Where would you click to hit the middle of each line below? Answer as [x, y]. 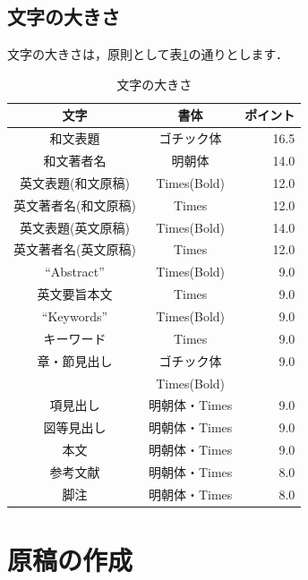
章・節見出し [75, 360]
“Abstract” [75, 272]
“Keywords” [75, 316]
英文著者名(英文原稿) [75, 249]
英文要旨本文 [75, 294]
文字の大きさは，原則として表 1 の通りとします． [148, 54]
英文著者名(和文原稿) [75, 205]
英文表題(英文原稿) [75, 227]
